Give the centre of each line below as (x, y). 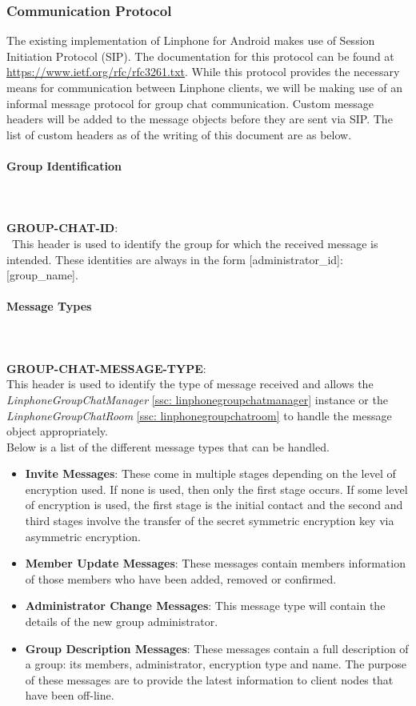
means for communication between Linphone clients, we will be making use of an (205, 87)
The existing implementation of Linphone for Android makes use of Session (191, 40)
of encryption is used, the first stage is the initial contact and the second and (214, 505)
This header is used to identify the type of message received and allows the (190, 384)
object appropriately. (57, 431)
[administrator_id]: (296, 259)
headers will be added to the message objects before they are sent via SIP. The (200, 119)
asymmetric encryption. (83, 536)
